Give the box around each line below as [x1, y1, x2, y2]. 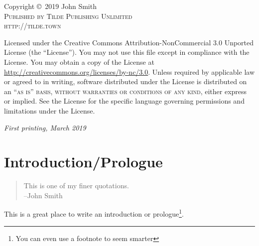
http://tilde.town [4, 20, 61, 31]
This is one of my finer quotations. [23, 180, 129, 191]
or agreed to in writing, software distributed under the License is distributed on [4, 76, 247, 87]
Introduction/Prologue [4, 151, 163, 172]
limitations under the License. [4, 105, 95, 116]
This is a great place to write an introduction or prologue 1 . [4, 207, 184, 219]
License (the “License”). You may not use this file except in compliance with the [4, 47, 250, 57]
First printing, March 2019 [4, 122, 86, 132]
